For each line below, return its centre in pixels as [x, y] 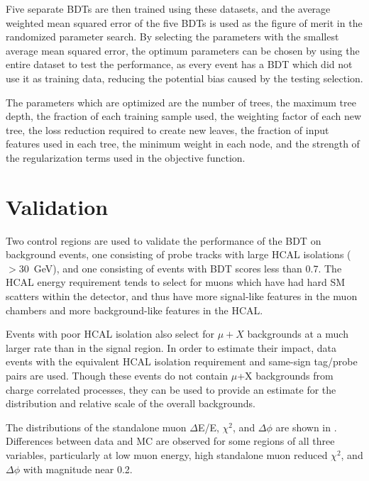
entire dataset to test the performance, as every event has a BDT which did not [179, 64]
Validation [57, 206]
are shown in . [306, 427]
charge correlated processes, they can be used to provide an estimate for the [171, 389]
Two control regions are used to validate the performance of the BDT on [164, 240]
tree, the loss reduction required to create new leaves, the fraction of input [167, 129]
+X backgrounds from [285, 375]
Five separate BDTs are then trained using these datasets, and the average [168, 9]
